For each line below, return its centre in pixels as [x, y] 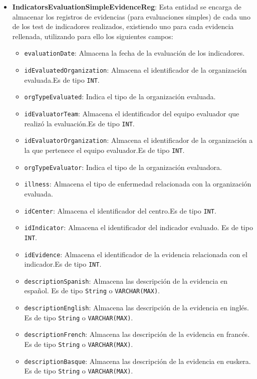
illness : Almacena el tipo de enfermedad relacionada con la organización [138, 184]
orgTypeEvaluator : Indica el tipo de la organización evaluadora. [123, 167]
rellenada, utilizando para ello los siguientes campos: [93, 36]
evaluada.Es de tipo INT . [62, 79]
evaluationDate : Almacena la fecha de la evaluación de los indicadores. [135, 53]
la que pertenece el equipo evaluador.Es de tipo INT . [104, 150]
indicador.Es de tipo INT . [63, 264]
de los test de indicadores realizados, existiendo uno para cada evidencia [123, 26]
